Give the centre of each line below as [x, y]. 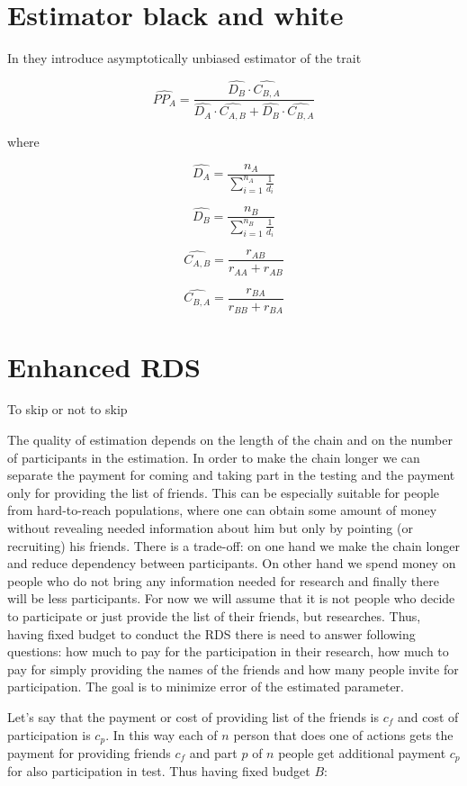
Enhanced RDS [104, 366]
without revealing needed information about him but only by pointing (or [210, 528]
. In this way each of [162, 734]
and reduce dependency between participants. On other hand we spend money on [232, 563]
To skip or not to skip [67, 409]
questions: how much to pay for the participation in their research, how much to [228, 651]
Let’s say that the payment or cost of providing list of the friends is [193, 716]
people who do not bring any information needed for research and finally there [223, 580]
